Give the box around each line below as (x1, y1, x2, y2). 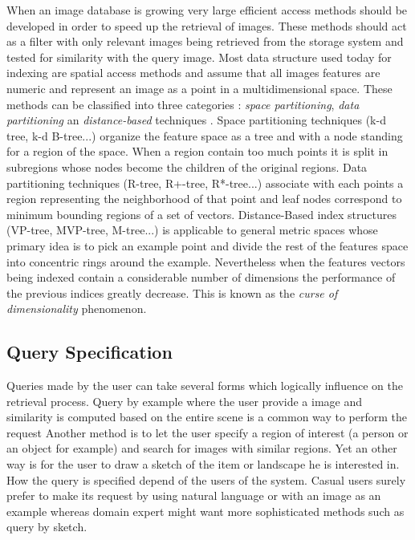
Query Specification (6, 339, 173, 364)
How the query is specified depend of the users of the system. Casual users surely (6, 471, 406, 488)
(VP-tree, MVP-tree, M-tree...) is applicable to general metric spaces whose (6, 221, 378, 238)
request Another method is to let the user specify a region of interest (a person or (6, 424, 409, 441)
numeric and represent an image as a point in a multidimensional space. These (6, 79, 393, 96)
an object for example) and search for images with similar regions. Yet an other (6, 440, 397, 457)
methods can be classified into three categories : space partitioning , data (6, 95, 360, 112)
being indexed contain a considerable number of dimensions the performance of (6, 269, 396, 286)
